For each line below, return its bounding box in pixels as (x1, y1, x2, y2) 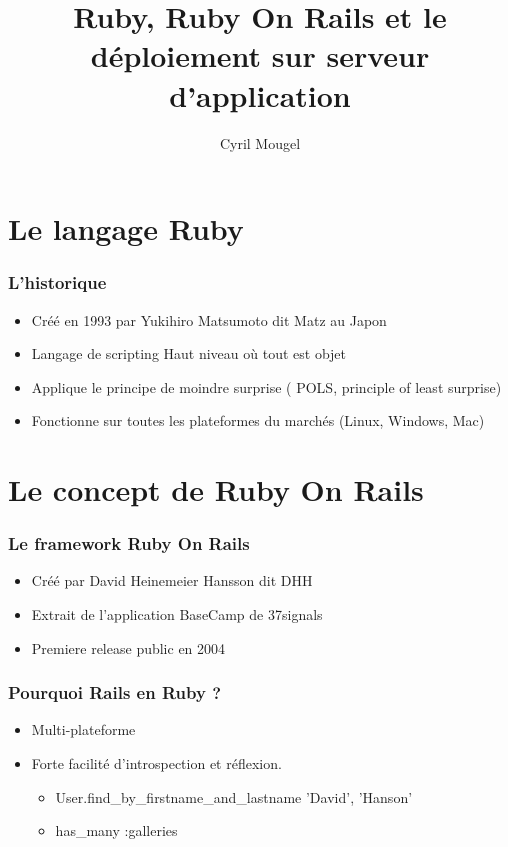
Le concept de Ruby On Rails (8, 469, 424, 510)
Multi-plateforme (31, 719, 136, 740)
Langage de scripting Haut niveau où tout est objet (31, 343, 347, 364)
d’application (169, 74, 351, 115)
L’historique (8, 270, 107, 295)
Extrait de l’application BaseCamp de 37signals (31, 604, 323, 625)
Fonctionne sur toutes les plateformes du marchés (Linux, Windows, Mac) (31, 410, 485, 431)
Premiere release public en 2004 (31, 637, 226, 658)
